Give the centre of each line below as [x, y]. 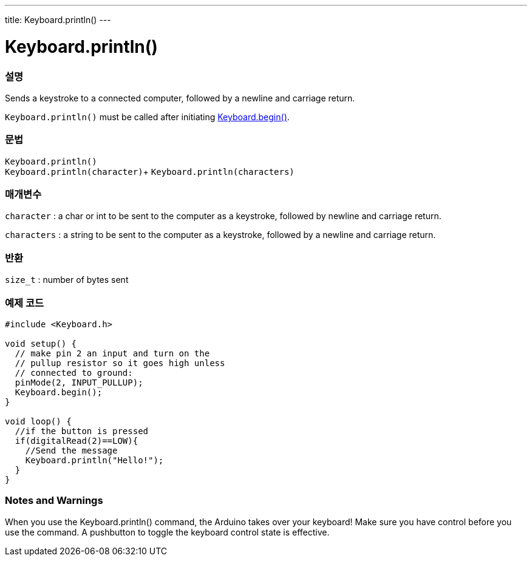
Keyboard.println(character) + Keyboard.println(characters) [150, 171]
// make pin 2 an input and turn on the [112, 353]
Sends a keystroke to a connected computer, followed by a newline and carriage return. [180, 98]
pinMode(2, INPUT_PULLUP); [79, 382]
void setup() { [41, 343]
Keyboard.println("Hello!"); [94, 460]
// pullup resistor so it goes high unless [120, 363]
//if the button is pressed [82, 431]
